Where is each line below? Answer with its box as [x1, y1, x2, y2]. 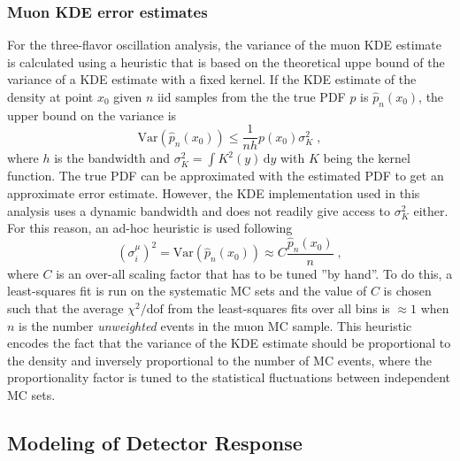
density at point [7, 88, 94, 105]
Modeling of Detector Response [7, 429, 303, 457]
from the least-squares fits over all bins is [167, 299, 390, 318]
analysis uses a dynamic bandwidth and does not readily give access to [7, 201, 391, 219]
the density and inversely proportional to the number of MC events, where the [7, 350, 432, 369]
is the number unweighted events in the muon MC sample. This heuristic [19, 316, 412, 334]
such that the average [7, 299, 124, 318]
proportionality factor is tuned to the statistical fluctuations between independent [7, 368, 450, 387]
